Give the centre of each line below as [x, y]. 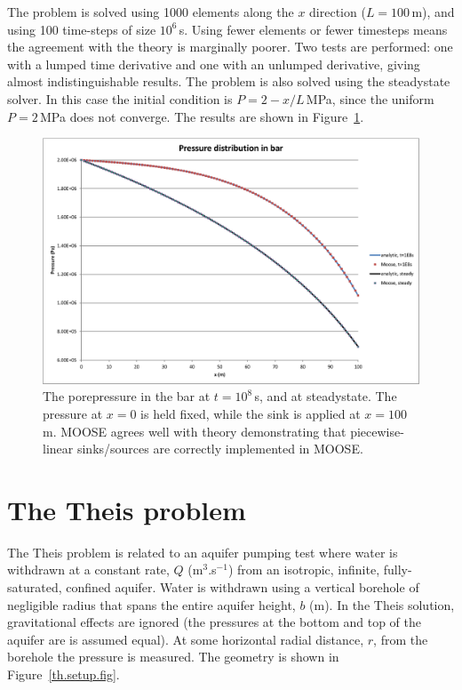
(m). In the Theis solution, [382, 604]
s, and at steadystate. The [326, 396]
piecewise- [377, 431]
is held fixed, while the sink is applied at [251, 413]
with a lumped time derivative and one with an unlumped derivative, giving [214, 64]
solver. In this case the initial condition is [120, 98]
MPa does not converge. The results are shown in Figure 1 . [202, 116]
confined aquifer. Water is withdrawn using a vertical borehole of [243, 587]
